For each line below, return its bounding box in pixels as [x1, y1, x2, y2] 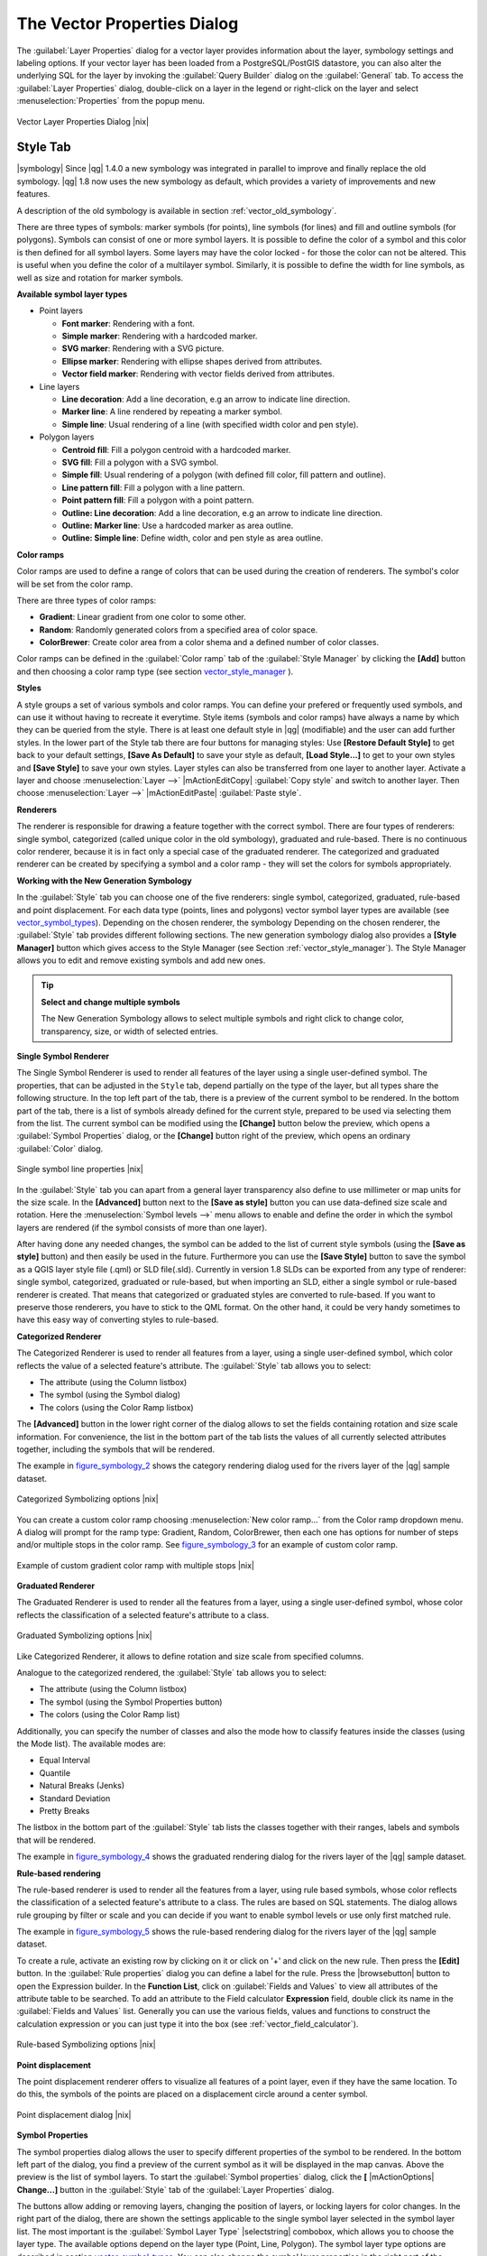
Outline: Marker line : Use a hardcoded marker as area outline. [61, 520, 294, 531]
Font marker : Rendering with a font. [61, 318, 196, 328]
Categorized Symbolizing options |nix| [16, 1493, 159, 1504]
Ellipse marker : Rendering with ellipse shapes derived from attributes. [61, 356, 323, 366]
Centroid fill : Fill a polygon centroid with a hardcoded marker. [61, 444, 291, 455]
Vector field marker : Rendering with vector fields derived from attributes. [61, 368, 335, 379]
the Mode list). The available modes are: [16, 1738, 166, 1749]
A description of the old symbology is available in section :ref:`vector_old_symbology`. [16, 205, 337, 216]
